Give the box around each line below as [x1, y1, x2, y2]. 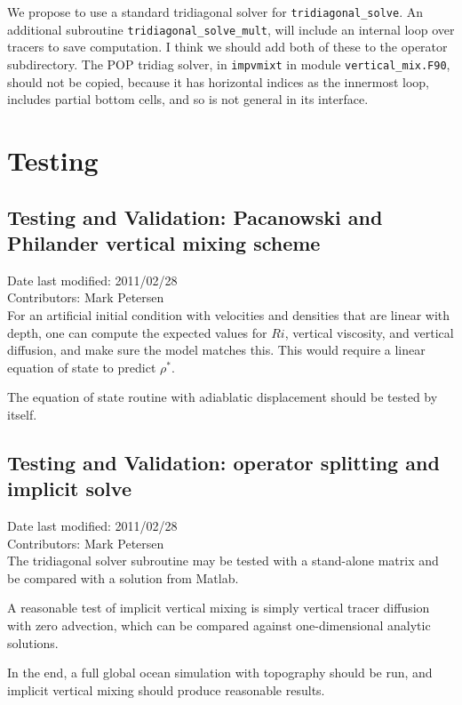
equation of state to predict [7, 357, 156, 376]
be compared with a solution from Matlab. [7, 568, 239, 587]
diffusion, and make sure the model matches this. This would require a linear [7, 340, 426, 359]
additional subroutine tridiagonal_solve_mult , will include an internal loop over [7, 20, 455, 38]
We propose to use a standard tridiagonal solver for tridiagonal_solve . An [7, 3, 423, 20]
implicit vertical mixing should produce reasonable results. [7, 680, 325, 699]
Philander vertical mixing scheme [7, 228, 321, 256]
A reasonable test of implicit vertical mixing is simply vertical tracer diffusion [7, 598, 430, 617]
